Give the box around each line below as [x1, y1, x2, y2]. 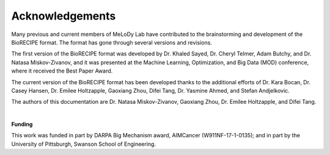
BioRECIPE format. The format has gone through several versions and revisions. [11, 38, 212, 46]
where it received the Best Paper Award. [11, 67, 113, 74]
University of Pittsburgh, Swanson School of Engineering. [11, 140, 156, 148]
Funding [11, 121, 33, 128]
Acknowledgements [11, 9, 116, 23]
